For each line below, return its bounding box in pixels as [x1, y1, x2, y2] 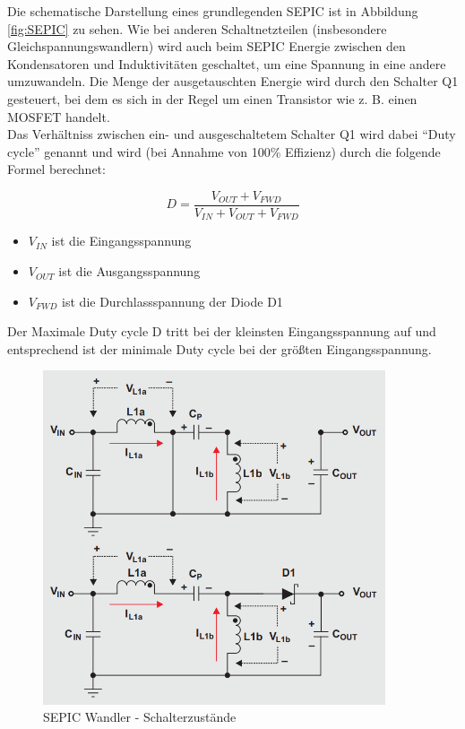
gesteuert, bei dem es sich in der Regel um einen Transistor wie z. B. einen [7, 89, 418, 108]
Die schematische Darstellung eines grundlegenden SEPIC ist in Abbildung [7, 2, 418, 20]
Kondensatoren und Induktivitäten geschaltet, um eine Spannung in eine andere [7, 54, 446, 73]
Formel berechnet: [7, 160, 106, 178]
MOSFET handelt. [7, 107, 110, 126]
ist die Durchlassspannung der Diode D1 [62, 291, 283, 310]
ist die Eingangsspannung [51, 231, 192, 250]
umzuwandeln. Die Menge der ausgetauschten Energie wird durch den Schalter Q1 [7, 72, 459, 91]
